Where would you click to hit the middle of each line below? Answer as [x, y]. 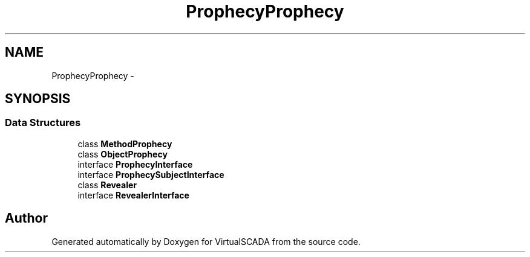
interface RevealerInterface [133, 195]
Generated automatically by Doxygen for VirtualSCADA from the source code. [206, 241]
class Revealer [107, 185]
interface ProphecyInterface [135, 164]
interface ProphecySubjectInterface [151, 174]
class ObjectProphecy [123, 154]
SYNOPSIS [38, 99]
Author [26, 218]
